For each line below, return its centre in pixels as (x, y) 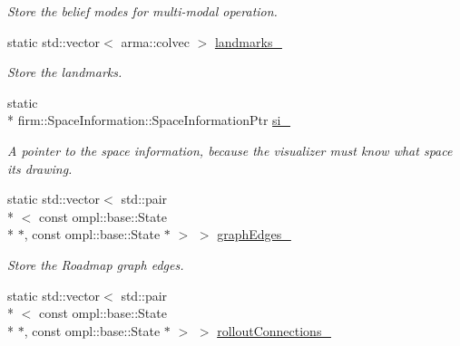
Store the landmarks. (65, 72)
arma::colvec (155, 41)
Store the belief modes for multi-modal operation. (142, 11)
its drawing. (40, 168)
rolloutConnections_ (274, 330)
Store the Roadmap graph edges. (96, 264)
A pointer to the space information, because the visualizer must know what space (230, 150)
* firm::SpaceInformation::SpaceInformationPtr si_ (149, 120)
